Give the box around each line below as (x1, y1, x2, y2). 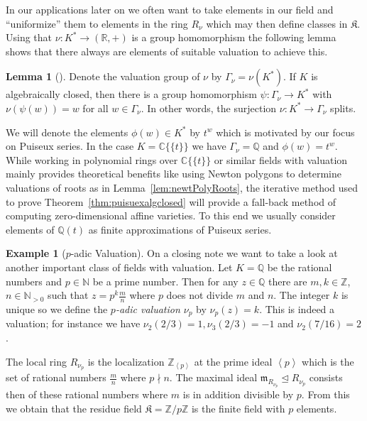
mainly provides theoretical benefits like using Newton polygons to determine (6, 166, 341, 181)
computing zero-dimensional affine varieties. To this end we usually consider (6, 208, 336, 223)
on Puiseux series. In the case (6, 138, 134, 153)
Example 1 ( (6, 246, 66, 261)
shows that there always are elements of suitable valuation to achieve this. (6, 43, 328, 58)
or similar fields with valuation (214, 152, 348, 167)
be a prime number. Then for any (92, 273, 239, 288)
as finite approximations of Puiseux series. (88, 222, 272, 236)
